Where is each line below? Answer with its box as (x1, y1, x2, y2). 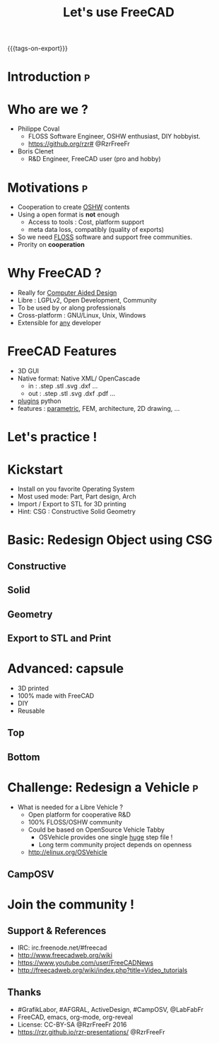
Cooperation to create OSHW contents (17, 203, 130, 211)
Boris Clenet (17, 147, 54, 156)
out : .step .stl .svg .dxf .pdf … (28, 390, 116, 398)
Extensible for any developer (17, 319, 101, 327)
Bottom (7, 751, 40, 763)
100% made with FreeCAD (17, 691, 95, 700)
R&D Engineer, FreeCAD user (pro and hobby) (28, 155, 161, 163)
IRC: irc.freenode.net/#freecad (17, 943, 107, 952)
